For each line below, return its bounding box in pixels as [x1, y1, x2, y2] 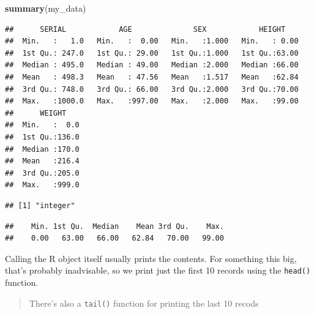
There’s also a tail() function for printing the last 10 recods [29, 296, 259, 309]
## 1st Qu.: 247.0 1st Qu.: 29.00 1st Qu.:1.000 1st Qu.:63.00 [5, 48, 299, 58]
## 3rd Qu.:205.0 [5, 168, 80, 178]
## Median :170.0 [5, 144, 80, 154]
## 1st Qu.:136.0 [5, 132, 80, 141]
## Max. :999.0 [5, 181, 80, 190]
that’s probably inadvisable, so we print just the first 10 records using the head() [5, 264, 311, 277]
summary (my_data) [5, 2, 86, 14]
